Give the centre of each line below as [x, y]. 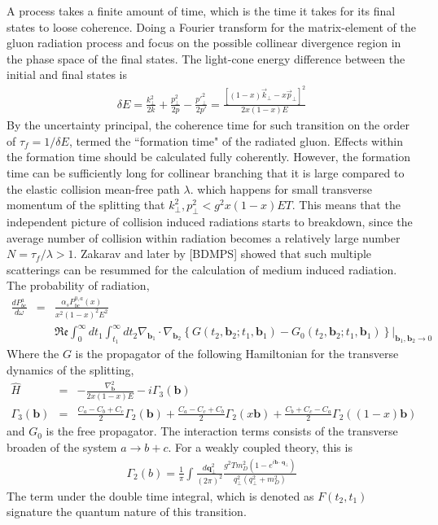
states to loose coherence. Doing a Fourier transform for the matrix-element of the [211, 26]
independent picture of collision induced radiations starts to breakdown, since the [210, 221]
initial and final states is [67, 74]
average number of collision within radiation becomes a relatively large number [204, 237]
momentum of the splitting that [86, 205]
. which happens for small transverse [281, 188]
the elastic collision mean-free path [93, 188]
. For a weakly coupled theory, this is [260, 446]
